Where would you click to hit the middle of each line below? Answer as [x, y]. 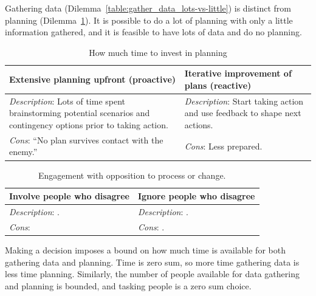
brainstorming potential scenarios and [80, 113]
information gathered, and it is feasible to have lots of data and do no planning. [153, 32]
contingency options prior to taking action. [89, 125]
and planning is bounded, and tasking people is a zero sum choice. [128, 285]
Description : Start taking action [244, 101]
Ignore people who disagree [196, 196]
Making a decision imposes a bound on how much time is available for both [145, 250]
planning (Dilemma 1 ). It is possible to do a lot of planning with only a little [149, 20]
